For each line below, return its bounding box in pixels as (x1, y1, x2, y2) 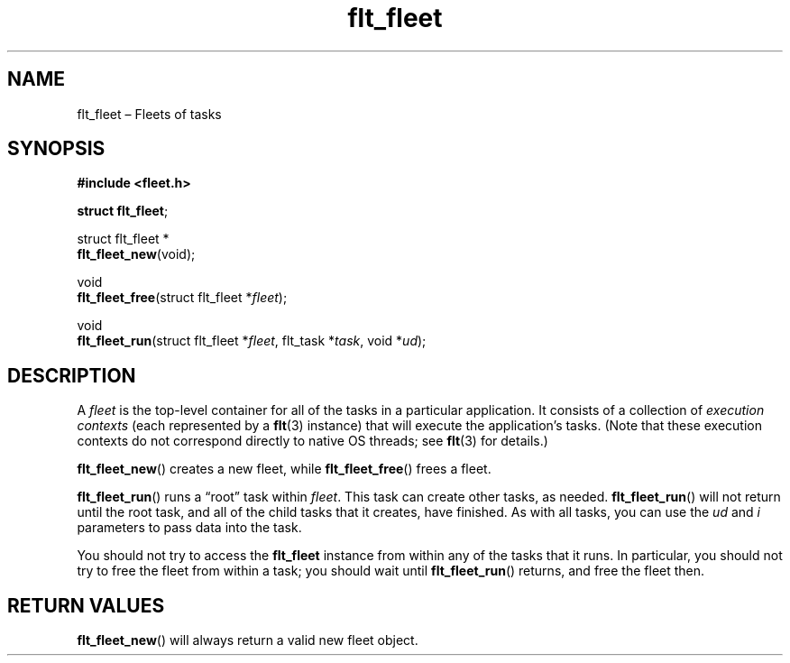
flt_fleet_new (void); (77, 246, 196, 262)
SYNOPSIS (7, 137, 106, 161)
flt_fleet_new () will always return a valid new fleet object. (77, 632, 418, 649)
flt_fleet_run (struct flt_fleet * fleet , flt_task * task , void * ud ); (77, 333, 427, 349)
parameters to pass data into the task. (77, 520, 302, 536)
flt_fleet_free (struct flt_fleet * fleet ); (77, 290, 288, 306)
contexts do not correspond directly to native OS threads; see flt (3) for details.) (77, 433, 548, 449)
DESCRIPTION (7, 364, 136, 387)
